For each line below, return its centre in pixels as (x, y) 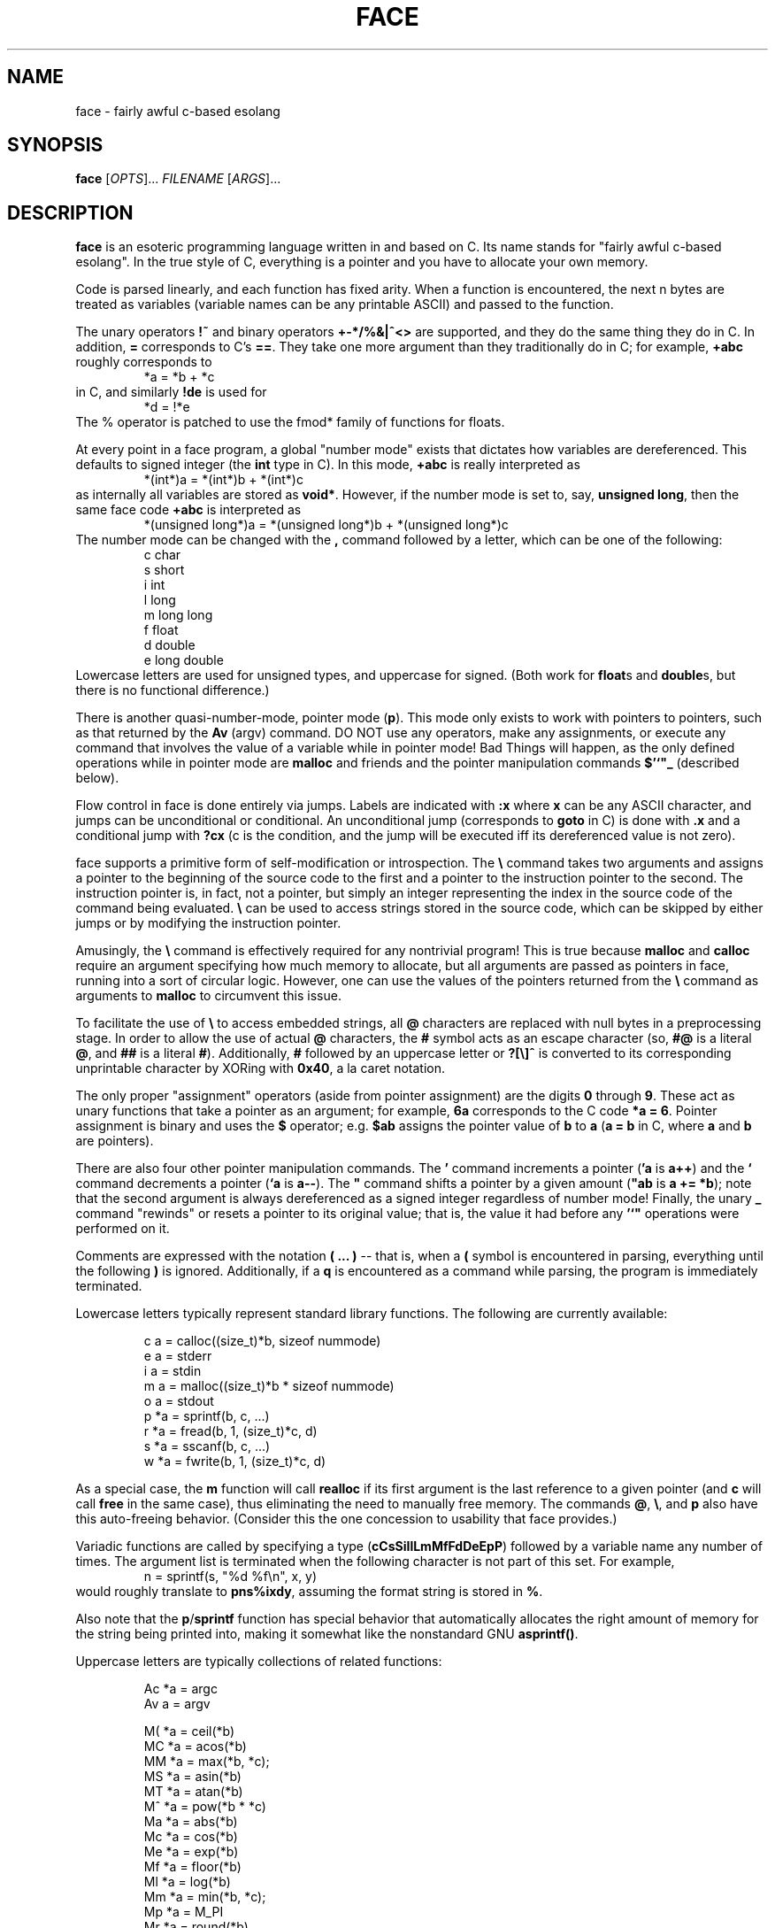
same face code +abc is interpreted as (188, 510)
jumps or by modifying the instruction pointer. (208, 923)
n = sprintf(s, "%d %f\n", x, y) (230, 1577)
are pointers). (115, 1141)
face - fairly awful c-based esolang (178, 111)
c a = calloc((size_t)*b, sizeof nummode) (262, 1341)
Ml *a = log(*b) (187, 1882)
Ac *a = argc (180, 1689)
